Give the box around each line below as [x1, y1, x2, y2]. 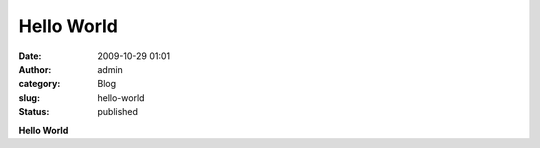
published [97, 106, 139, 118]
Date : [18, 50, 42, 62]
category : [18, 78, 61, 90]
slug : [18, 91, 40, 104]
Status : [18, 106, 50, 118]
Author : [18, 63, 52, 75]
